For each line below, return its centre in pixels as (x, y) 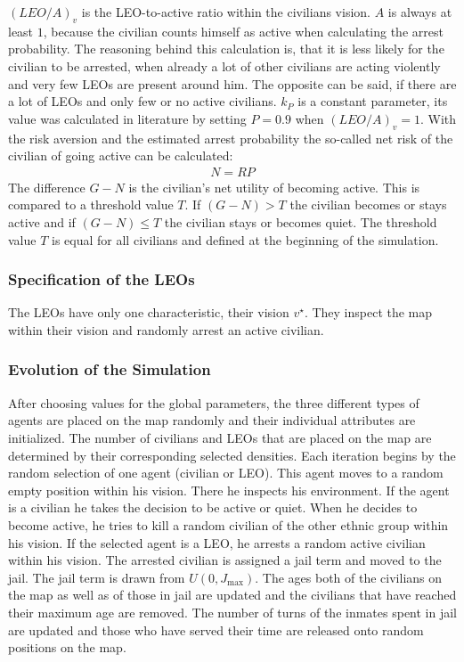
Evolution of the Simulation (110, 369)
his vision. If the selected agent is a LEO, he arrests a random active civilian (217, 542)
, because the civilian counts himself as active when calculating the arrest (243, 31)
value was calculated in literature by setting (127, 118)
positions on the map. (67, 647)
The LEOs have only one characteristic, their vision (149, 312)
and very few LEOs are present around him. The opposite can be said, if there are (232, 83)
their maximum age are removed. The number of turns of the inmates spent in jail (233, 612)
